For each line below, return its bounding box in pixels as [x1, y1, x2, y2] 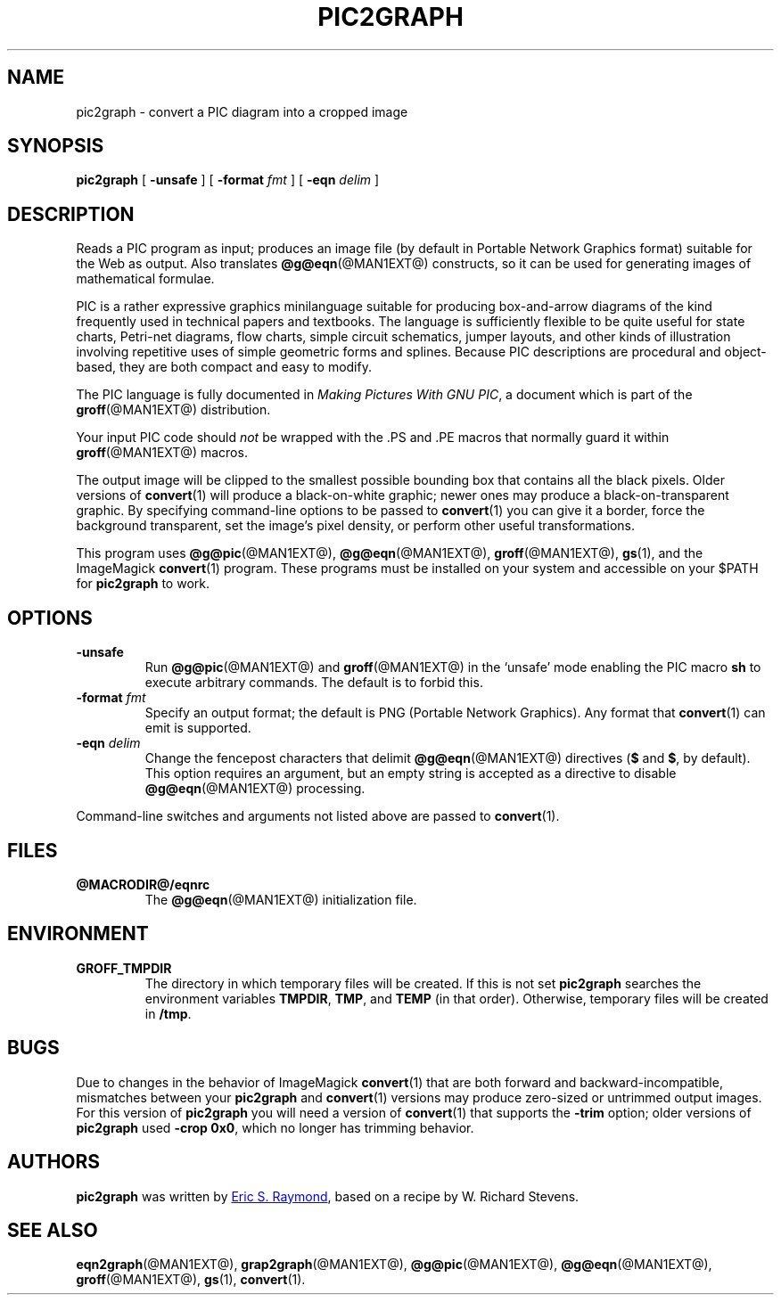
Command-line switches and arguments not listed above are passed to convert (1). [76, 808, 560, 824]
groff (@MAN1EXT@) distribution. [76, 402, 271, 418]
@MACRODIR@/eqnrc [76, 876, 210, 892]
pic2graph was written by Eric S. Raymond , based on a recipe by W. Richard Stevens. [76, 1188, 580, 1204]
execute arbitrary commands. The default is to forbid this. [144, 675, 483, 691]
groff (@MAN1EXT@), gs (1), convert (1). [76, 1272, 306, 1288]
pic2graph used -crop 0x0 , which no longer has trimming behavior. [76, 1119, 474, 1135]
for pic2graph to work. [76, 576, 210, 592]
